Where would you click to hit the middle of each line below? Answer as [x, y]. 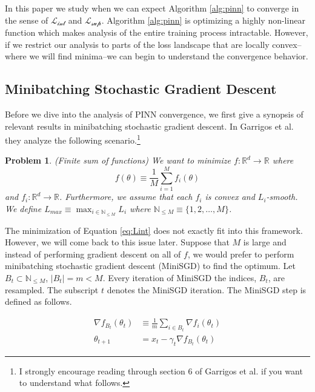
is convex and [230, 197]
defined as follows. [38, 301]
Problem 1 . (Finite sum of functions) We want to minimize [118, 160]
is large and [265, 242]
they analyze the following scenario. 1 [73, 139]
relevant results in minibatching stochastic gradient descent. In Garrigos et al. [149, 126]
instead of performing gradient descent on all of [93, 254]
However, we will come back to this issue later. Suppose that [117, 242]
